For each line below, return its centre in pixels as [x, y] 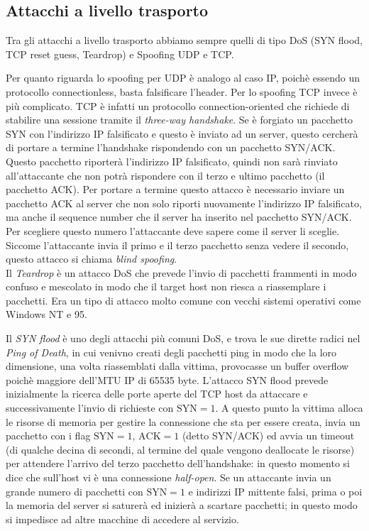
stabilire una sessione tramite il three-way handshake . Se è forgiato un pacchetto [180, 120]
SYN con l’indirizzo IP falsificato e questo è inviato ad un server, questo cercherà [182, 133]
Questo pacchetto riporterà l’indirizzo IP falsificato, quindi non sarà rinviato [172, 161]
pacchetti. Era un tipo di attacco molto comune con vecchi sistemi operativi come [183, 300]
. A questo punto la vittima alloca [289, 408]
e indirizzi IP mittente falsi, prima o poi [275, 491]
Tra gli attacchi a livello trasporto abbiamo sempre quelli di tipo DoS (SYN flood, [184, 40]
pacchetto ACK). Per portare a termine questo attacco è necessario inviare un [175, 189]
